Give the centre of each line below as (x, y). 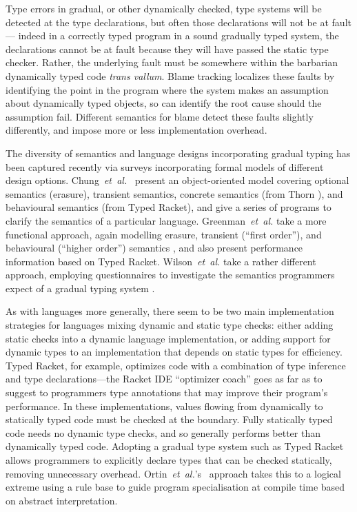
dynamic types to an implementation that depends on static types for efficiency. (174, 352)
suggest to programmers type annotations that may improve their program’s (167, 392)
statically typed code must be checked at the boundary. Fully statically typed (169, 419)
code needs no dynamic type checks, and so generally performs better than (163, 432)
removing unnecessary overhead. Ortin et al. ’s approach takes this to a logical (173, 473)
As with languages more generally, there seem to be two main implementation (170, 311)
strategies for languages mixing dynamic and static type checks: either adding (170, 325)
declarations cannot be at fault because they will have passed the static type (167, 49)
